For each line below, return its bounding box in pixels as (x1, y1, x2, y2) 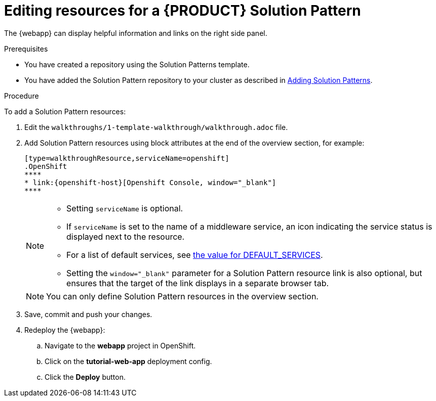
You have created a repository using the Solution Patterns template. (24, 60, 250, 69)
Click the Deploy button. (45, 372, 126, 381)
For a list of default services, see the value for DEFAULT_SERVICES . (66, 249, 323, 260)
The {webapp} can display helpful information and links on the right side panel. (4, 28, 267, 37)
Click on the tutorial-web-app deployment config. (45, 357, 212, 366)
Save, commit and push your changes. (24, 309, 152, 319)
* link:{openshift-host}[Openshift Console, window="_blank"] (24, 178, 276, 187)
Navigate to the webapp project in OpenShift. (45, 341, 196, 350)
